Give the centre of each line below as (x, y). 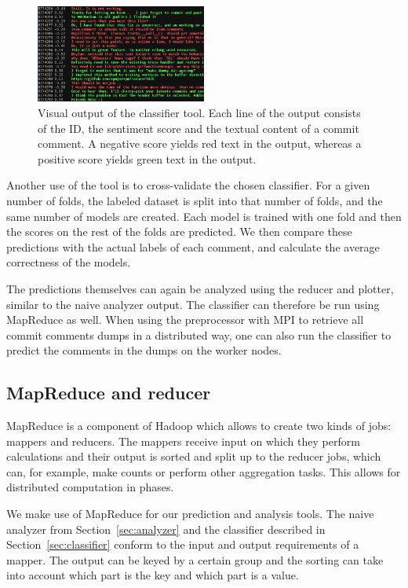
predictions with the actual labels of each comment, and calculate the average (193, 246)
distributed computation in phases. (90, 487)
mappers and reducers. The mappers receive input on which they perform (183, 441)
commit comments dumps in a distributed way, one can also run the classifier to (199, 334)
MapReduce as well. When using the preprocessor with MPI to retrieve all (185, 320)
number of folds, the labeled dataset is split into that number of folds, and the (195, 200)
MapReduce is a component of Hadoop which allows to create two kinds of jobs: (199, 426)
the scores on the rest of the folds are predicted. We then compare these (179, 232)
